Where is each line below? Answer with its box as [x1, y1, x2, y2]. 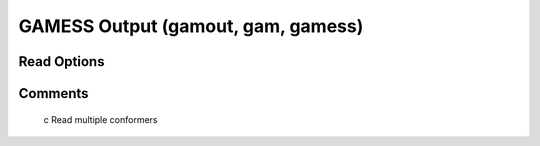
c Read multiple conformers [43, 113, 158, 125]
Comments [18, 85, 89, 102]
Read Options [18, 53, 105, 70]
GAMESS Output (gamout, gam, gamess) [18, 15, 364, 37]
